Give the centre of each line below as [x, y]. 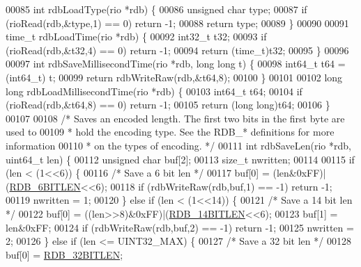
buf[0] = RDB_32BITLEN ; [64, 254]
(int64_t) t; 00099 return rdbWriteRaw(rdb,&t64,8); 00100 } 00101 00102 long [174, 77]
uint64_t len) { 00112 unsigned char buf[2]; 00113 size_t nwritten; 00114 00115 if [180, 159]
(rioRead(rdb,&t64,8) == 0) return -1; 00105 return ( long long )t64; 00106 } [168, 105]
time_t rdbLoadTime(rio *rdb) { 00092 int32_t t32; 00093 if [136, 37]
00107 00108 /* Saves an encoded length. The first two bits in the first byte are [175, 118]
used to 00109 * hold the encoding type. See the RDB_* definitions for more [170, 132]
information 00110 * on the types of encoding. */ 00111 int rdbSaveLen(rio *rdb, [178, 145]
